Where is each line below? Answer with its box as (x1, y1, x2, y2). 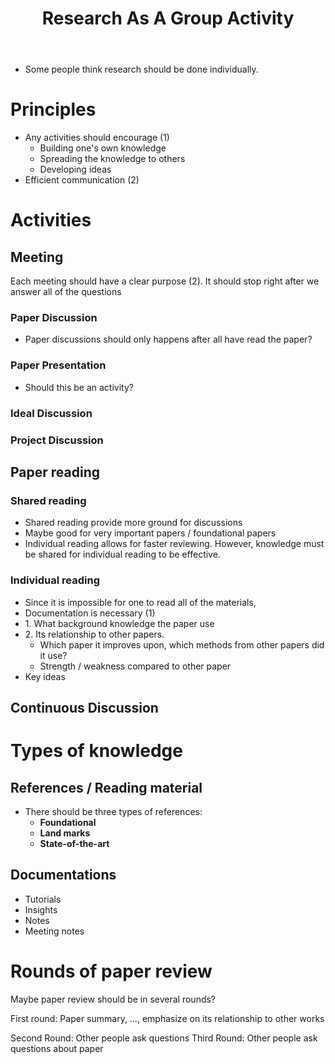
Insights (24, 903, 58, 916)
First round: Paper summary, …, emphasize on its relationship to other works (10, 1012, 325, 1024)
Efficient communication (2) (24, 174, 140, 186)
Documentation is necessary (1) (24, 607, 156, 619)
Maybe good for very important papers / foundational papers (24, 527, 277, 539)
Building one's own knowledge (39, 142, 167, 154)
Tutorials (24, 893, 62, 905)
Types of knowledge (10, 740, 183, 762)
